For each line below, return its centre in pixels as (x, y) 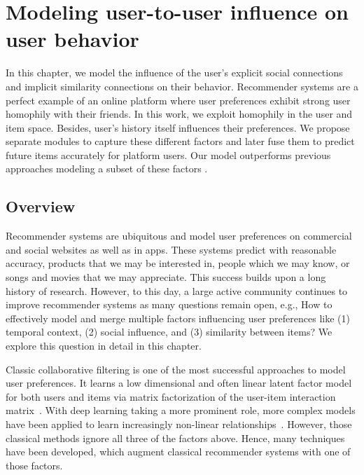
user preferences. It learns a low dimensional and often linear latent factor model (179, 383)
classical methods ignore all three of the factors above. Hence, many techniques (175, 438)
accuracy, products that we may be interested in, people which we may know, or (178, 263)
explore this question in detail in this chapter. (104, 346)
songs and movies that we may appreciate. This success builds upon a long (166, 277)
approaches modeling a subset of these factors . (107, 168)
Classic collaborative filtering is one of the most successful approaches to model (176, 369)
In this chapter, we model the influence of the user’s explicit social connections (174, 73)
